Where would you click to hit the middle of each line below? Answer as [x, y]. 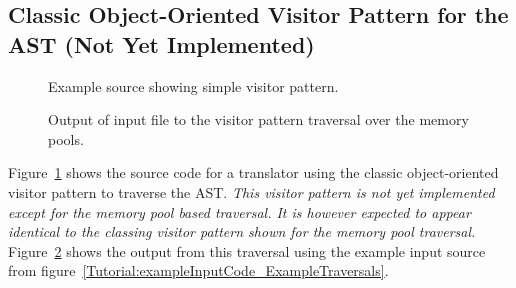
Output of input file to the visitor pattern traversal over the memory [258, 119]
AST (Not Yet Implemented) [161, 43]
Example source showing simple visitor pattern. [193, 85]
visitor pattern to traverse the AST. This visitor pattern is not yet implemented [251, 191]
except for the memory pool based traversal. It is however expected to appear [239, 211]
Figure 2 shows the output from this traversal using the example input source [247, 250]
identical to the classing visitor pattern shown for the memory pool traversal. [242, 231]
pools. [66, 138]
